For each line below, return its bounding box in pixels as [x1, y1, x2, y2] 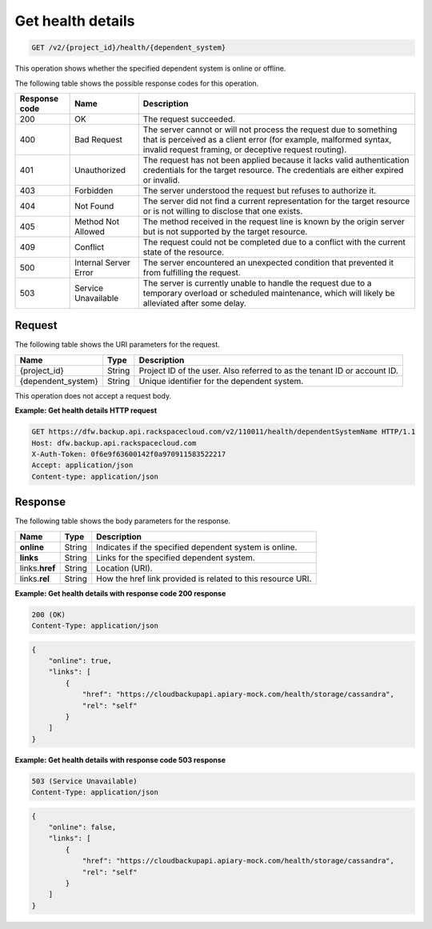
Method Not [74, 216, 120, 227]
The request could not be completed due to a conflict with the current [142, 236, 406, 247]
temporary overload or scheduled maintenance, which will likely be [142, 287, 395, 298]
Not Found [74, 200, 114, 211]
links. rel [19, 573, 50, 584]
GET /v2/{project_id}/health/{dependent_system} [31, 43, 226, 52]
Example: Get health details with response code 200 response [14, 588, 226, 598]
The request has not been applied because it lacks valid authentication [142, 154, 410, 166]
